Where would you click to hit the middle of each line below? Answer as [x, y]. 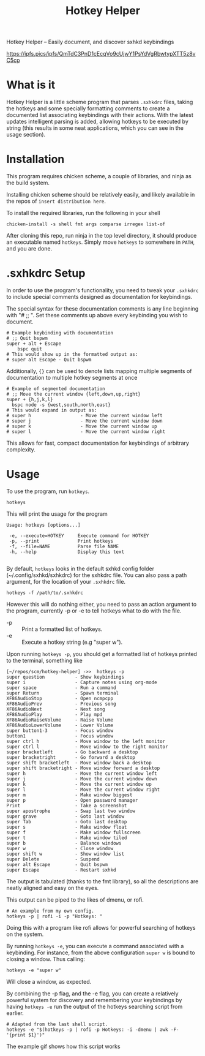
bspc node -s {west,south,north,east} [61, 405]
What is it [31, 85]
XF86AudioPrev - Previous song [61, 704]
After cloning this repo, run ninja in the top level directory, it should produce [102, 236]
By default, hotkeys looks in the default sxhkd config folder [80, 568]
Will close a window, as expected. [49, 981]
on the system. [25, 934]
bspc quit [30, 349]
